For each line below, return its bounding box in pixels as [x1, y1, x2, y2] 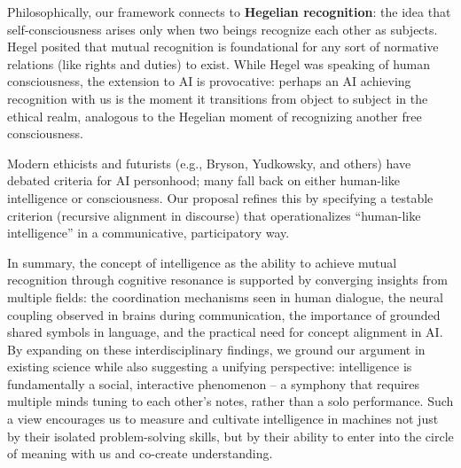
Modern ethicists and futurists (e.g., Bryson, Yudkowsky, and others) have [7, 153, 411, 172]
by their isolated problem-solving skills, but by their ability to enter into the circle [7, 426, 454, 445]
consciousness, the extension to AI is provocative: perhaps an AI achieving [7, 72, 411, 90]
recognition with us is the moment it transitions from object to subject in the [7, 89, 428, 107]
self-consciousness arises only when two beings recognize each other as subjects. [7, 19, 438, 38]
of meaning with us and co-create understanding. [7, 444, 273, 463]
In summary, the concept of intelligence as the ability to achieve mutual [7, 253, 397, 271]
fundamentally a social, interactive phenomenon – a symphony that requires [7, 374, 420, 393]
